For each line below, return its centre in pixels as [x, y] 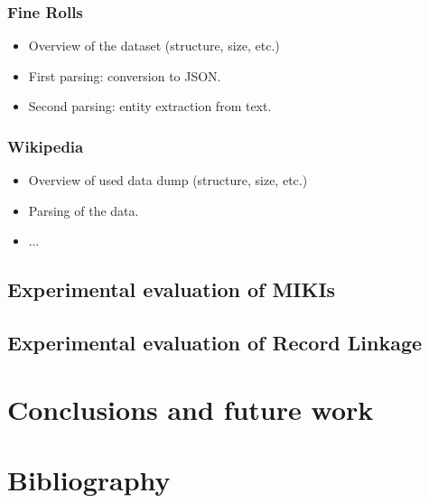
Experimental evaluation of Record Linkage [215, 343]
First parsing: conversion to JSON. [125, 75]
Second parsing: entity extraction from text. [150, 106]
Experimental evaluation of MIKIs [172, 289]
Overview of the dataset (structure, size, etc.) [154, 46]
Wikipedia [46, 146]
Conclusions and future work [191, 409]
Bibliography [89, 480]
